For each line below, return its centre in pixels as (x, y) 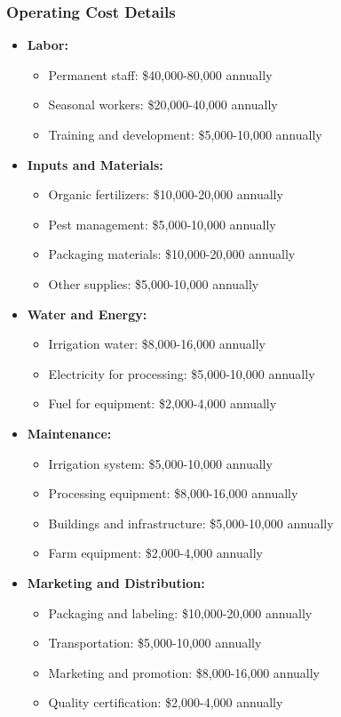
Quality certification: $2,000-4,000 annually (166, 702)
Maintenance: (69, 433)
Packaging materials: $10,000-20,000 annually (172, 254)
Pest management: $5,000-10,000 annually (162, 224)
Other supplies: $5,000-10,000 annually (154, 283)
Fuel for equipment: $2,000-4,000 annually (163, 403)
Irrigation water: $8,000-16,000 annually (157, 344)
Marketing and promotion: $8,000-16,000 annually (184, 672)
